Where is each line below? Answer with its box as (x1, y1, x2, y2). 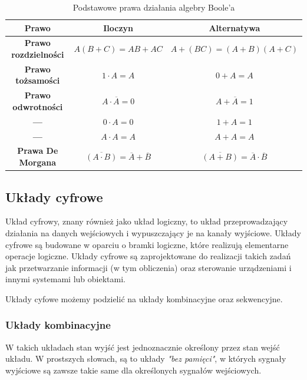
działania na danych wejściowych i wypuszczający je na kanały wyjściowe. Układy (5, 226, 301, 239)
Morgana (19, 156, 57, 168)
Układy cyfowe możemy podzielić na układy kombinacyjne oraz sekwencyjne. (5, 292, 283, 305)
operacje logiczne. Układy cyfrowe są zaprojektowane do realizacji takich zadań (5, 250, 291, 262)
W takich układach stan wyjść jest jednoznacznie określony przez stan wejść (5, 341, 280, 353)
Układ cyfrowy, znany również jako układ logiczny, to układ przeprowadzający (5, 215, 288, 227)
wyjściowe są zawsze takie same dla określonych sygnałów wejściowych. (5, 364, 262, 376)
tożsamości (15, 74, 60, 87)
